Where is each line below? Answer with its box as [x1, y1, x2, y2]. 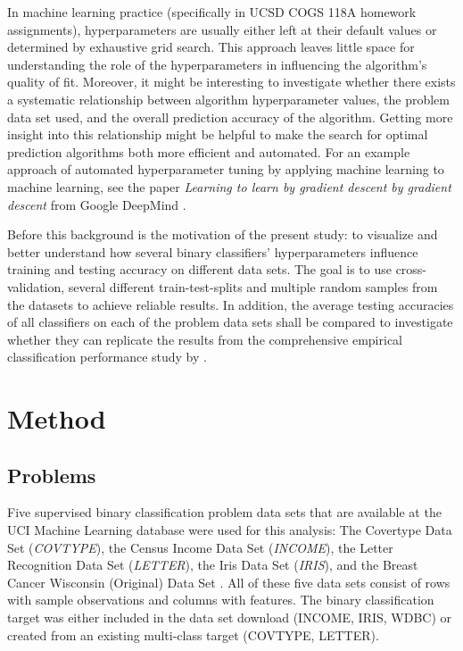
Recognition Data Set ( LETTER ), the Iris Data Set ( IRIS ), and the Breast [7, 555, 418, 574]
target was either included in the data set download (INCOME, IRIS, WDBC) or [7, 608, 452, 627]
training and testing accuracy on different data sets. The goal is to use [7, 260, 392, 279]
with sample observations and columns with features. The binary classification [7, 590, 434, 609]
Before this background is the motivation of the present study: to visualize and [7, 225, 438, 244]
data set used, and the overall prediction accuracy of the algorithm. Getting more [7, 107, 453, 126]
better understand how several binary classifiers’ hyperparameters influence [7, 242, 418, 261]
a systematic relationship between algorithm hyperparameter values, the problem [7, 89, 450, 108]
